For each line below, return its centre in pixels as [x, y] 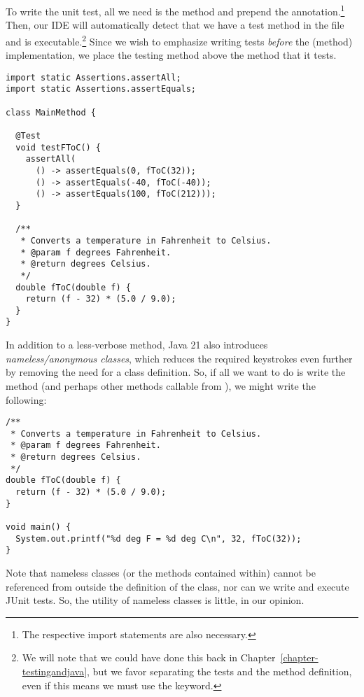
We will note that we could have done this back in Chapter [149, 657]
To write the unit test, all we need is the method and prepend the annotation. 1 [175, 10]
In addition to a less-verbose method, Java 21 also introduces [137, 345]
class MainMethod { [51, 112]
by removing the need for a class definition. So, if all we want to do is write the [176, 372]
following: [26, 399]
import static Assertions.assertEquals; [101, 89]
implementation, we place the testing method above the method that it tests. [171, 55]
